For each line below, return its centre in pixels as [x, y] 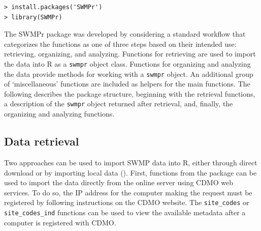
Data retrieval [42, 141]
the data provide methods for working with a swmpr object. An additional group [129, 74]
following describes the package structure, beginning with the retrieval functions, [130, 93]
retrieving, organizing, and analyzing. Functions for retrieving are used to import [130, 54]
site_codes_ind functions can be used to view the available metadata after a [125, 212]
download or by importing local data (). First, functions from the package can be [130, 172]
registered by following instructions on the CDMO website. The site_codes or [127, 202]
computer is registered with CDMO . [60, 222]
